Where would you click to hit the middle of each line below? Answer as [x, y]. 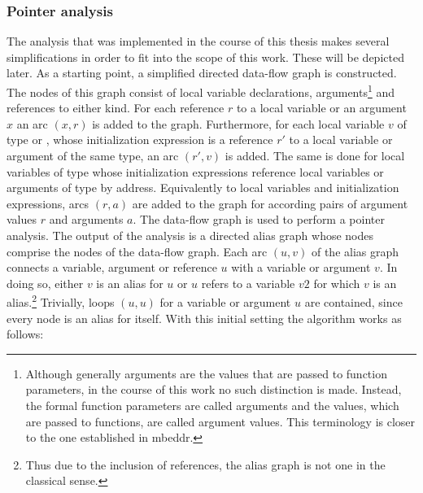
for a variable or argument [225, 302]
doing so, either [45, 283]
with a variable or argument [301, 267]
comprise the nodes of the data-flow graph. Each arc [137, 251]
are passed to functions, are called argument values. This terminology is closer [220, 421]
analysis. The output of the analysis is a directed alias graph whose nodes [190, 235]
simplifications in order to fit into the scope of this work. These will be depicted [205, 57]
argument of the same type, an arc [93, 156]
